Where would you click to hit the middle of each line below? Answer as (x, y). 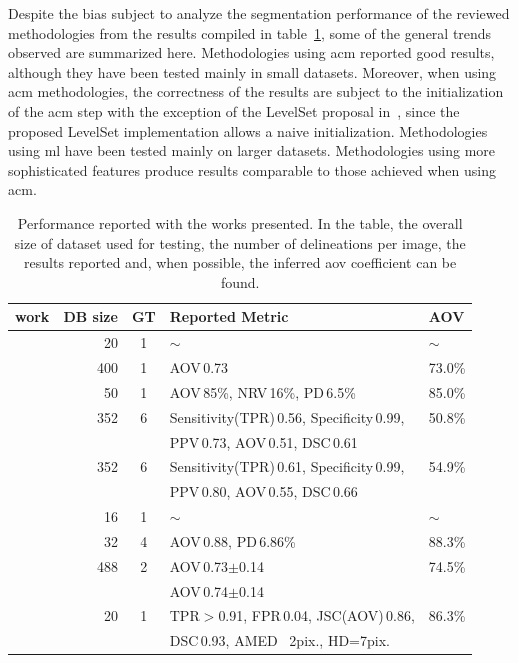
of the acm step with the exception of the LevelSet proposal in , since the (234, 110)
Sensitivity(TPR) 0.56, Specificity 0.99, (287, 416)
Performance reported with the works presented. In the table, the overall (240, 222)
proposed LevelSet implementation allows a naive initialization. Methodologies (248, 130)
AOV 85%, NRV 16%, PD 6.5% (262, 391)
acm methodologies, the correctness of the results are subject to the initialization (256, 91)
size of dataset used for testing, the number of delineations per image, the (240, 242)
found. (240, 281)
